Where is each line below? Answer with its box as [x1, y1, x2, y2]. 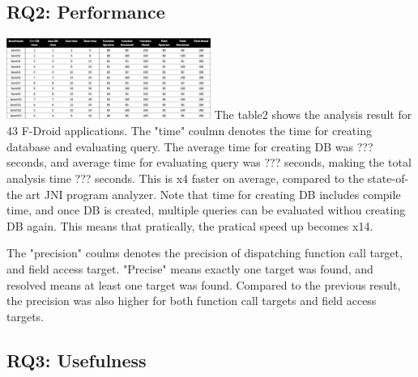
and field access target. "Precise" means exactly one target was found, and [6, 260, 373, 277]
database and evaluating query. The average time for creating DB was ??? [6, 138, 373, 155]
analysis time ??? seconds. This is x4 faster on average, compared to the [6, 169, 365, 186]
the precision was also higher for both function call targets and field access [6, 292, 377, 309]
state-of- [367, 169, 409, 186]
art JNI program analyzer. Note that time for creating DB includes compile [26, 185, 401, 202]
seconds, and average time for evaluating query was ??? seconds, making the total [6, 154, 412, 171]
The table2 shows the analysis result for [214, 106, 412, 123]
